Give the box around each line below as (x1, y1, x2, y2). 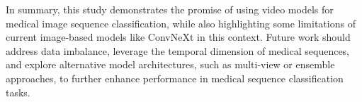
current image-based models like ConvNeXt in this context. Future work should (6, 30, 351, 44)
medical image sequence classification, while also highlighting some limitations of (6, 15, 356, 30)
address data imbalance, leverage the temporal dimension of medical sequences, (6, 43, 350, 58)
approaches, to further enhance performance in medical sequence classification (6, 70, 344, 85)
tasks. (6, 84, 30, 99)
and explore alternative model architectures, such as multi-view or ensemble (6, 57, 335, 72)
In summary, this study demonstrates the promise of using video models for (6, 2, 334, 16)
